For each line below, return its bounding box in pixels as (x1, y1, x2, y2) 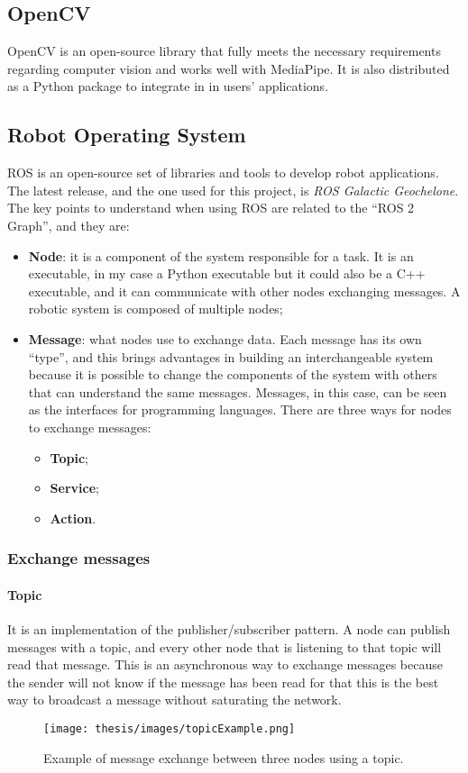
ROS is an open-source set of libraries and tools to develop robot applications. (7, 163, 439, 182)
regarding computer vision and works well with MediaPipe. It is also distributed (7, 59, 450, 77)
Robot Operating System (7, 121, 246, 149)
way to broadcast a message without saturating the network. (7, 690, 342, 709)
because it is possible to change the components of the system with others (28, 365, 437, 384)
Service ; (50, 478, 99, 497)
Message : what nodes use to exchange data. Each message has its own (28, 329, 422, 348)
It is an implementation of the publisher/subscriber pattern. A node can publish (7, 619, 451, 638)
